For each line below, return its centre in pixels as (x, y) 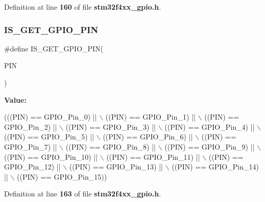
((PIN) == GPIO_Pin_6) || (148, 137)
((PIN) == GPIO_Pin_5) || (49, 137)
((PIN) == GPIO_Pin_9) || (210, 146)
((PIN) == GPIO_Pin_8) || (111, 146)
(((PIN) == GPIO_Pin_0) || (51, 117)
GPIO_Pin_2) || (31, 126)
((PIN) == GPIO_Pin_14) (215, 167)
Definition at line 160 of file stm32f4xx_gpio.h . (83, 7)
